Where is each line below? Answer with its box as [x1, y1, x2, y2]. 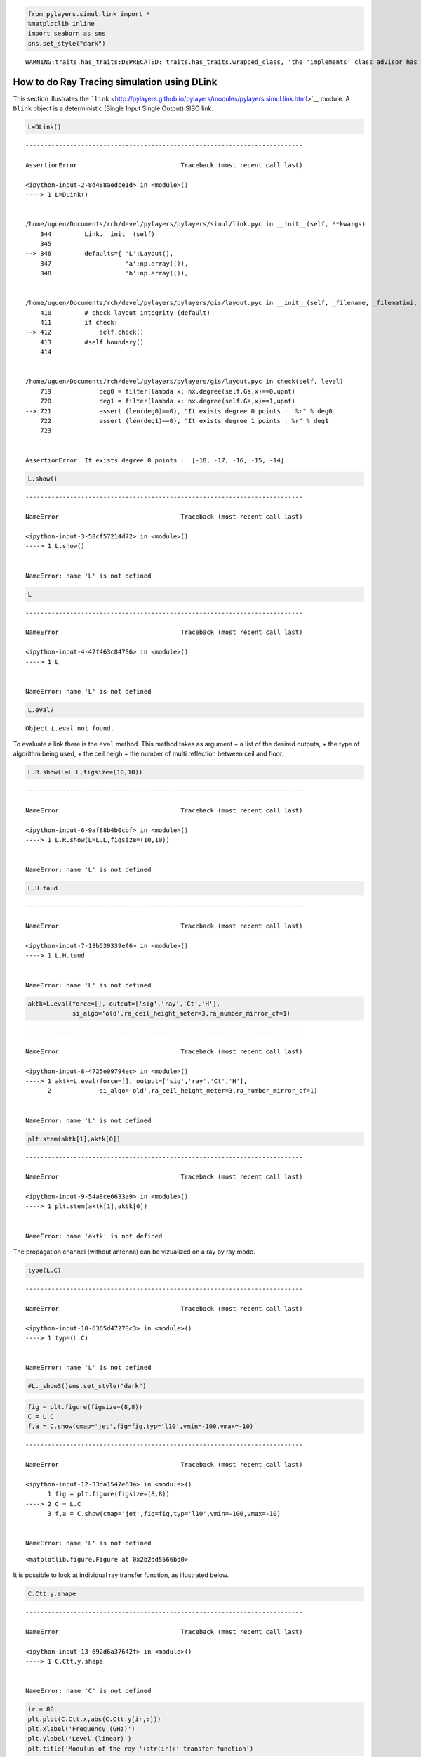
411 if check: [39, 318, 119, 327]
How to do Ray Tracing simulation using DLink [13, 76, 218, 88]
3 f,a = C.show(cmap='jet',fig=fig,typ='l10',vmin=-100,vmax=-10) [47, 1510, 281, 1518]
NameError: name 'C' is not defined [25, 1687, 152, 1695]
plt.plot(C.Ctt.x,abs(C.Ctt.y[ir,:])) [27, 1715, 161, 1723]
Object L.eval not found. [25, 724, 115, 732]
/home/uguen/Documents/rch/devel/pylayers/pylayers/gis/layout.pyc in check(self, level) [25, 377, 344, 386]
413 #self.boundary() [39, 338, 144, 346]
